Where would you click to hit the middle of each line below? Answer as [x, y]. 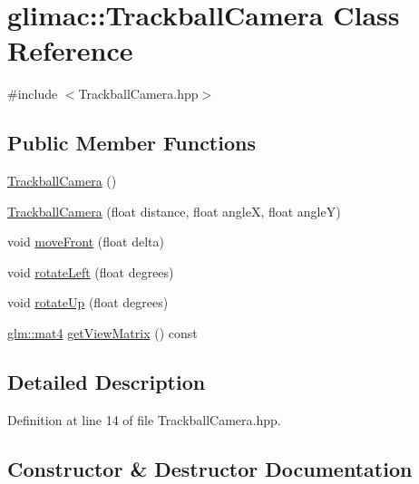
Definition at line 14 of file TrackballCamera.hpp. [144, 419]
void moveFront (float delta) [86, 242]
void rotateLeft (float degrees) [91, 271]
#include [33, 94]
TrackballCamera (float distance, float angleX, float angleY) [174, 211]
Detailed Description [107, 382]
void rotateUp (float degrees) [88, 302]
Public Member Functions [132, 143]
